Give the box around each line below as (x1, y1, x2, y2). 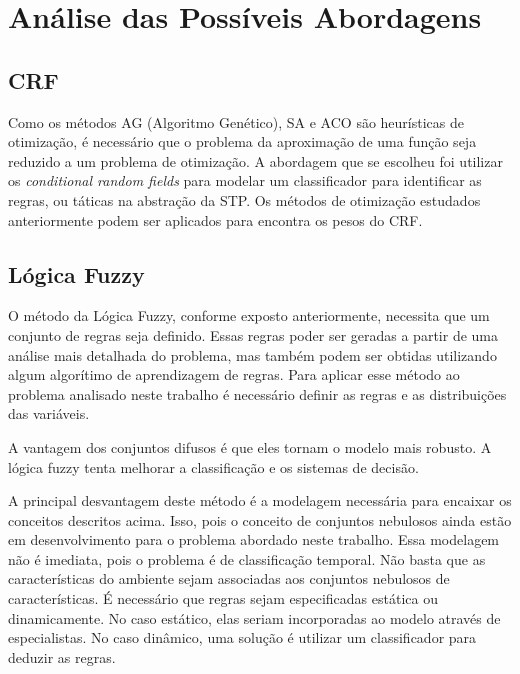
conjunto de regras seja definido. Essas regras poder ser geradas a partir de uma (8, 324, 498, 345)
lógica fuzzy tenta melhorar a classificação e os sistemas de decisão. (8, 456, 419, 477)
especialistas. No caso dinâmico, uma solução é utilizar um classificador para (8, 627, 477, 648)
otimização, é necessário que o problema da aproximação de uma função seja (8, 131, 477, 152)
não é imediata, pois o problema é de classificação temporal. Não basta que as (8, 548, 486, 569)
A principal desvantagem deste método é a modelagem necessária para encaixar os (8, 490, 512, 511)
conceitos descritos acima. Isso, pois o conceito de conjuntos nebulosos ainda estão (8, 509, 512, 530)
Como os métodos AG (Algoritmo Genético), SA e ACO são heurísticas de (8, 111, 464, 132)
